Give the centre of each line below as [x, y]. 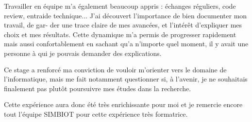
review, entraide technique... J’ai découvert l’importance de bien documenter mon [126, 15]
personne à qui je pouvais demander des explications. [83, 53]
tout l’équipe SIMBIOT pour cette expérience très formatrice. [96, 114]
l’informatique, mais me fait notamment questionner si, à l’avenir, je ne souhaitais [126, 79]
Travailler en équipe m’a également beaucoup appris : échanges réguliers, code [120, 6]
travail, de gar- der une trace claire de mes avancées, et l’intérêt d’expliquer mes [123, 25]
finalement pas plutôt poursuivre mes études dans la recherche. [98, 88]
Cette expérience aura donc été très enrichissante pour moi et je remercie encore [123, 104]
